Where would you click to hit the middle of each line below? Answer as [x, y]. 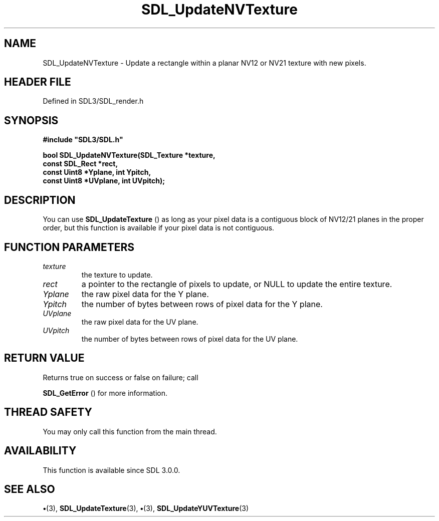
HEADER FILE [38, 82]
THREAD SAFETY [48, 412]
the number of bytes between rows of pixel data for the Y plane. [202, 304]
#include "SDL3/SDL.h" [83, 140]
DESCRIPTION [40, 200]
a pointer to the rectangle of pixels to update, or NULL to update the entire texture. [237, 284]
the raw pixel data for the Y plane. [145, 294]
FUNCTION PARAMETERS [69, 247]
